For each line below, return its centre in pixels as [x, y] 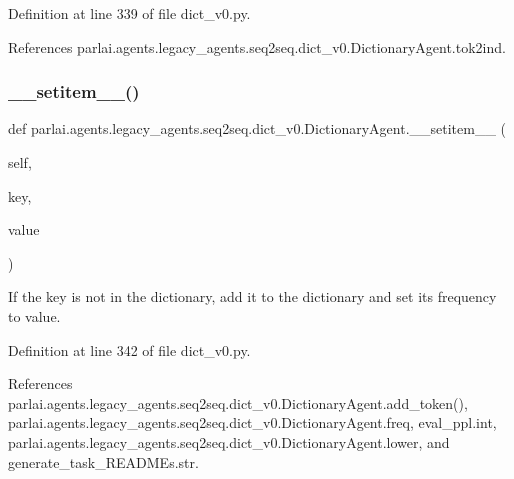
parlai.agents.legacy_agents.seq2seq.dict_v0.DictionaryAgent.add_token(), [238, 402]
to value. [34, 315]
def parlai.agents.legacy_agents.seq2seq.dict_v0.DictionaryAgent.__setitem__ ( [257, 128]
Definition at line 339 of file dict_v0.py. [129, 13]
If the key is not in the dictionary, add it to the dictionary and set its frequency [252, 296]
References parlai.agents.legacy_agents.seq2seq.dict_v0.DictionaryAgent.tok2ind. [257, 46]
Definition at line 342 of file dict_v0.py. [129, 349]
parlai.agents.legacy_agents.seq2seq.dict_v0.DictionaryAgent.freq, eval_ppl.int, [252, 422]
